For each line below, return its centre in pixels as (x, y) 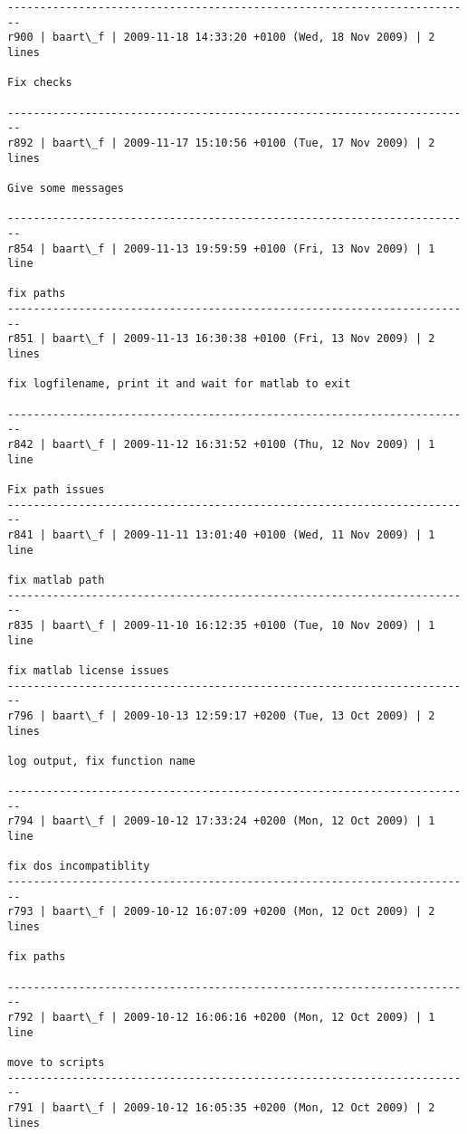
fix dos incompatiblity (79, 867)
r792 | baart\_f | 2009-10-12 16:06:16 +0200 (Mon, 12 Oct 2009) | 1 (221, 1017)
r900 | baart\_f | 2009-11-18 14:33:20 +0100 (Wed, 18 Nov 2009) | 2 (221, 38)
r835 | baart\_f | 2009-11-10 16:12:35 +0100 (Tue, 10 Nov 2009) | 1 (221, 625)
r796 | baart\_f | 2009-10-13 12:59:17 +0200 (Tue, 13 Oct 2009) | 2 (221, 715)
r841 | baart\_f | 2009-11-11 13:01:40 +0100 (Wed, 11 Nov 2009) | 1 (221, 534)
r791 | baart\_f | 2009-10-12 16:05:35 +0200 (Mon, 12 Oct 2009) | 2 (221, 1107)
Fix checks (40, 83)
